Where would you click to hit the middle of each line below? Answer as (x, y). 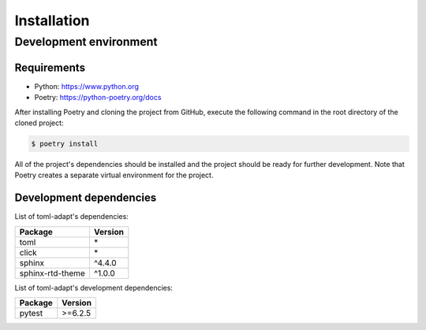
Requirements (50, 67)
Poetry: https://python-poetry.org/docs (98, 98)
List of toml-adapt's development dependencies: (94, 287)
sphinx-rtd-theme (52, 273)
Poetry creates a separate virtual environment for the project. (114, 175)
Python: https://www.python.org (87, 86)
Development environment (86, 42)
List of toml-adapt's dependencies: (72, 217)
